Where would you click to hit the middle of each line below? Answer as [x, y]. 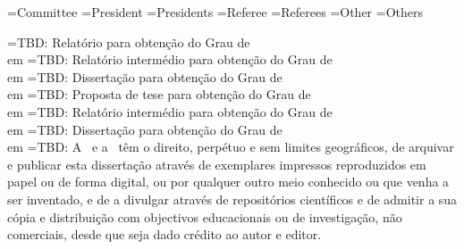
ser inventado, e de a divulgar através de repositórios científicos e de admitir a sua [232, 199]
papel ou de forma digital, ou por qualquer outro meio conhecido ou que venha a [228, 182]
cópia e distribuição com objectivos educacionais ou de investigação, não [205, 216]
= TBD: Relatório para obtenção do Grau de [129, 41]
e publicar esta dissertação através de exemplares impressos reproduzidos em [217, 164]
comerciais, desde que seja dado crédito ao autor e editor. [165, 234]
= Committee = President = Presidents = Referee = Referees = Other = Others [215, 12]
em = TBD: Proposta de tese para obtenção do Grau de [159, 94]
